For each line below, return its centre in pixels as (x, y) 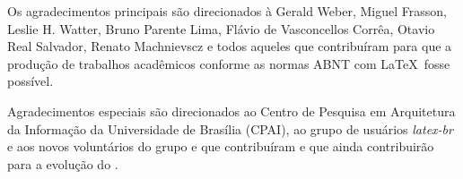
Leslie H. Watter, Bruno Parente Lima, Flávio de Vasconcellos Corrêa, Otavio (221, 28)
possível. (31, 81)
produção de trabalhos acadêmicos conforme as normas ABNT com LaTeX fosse (229, 63)
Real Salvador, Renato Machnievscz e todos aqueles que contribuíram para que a (230, 46)
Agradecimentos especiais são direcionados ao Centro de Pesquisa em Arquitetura (231, 111)
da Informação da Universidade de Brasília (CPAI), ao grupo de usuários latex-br (230, 128)
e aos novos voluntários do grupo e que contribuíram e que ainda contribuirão (221, 146)
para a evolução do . (63, 163)
